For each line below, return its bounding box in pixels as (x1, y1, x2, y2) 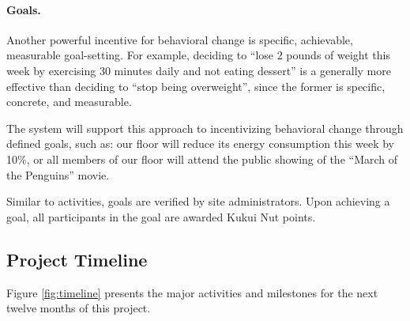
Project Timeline (6, 247, 148, 271)
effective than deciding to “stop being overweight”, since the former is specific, (6, 77, 386, 94)
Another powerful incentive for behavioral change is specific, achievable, (6, 31, 353, 47)
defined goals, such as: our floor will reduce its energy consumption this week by (6, 135, 394, 152)
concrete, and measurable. (6, 93, 132, 110)
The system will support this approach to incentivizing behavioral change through (6, 119, 404, 136)
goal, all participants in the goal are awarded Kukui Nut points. (6, 208, 316, 225)
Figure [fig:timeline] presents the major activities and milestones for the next (6, 284, 378, 300)
